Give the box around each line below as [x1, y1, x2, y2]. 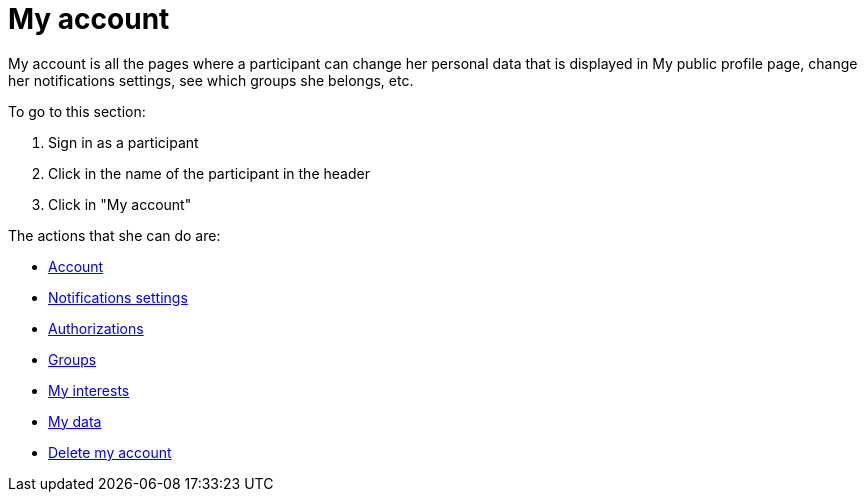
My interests [48, 381, 130, 399]
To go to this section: [8, 102, 146, 120]
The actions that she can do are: [8, 226, 221, 244]
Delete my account [48, 443, 172, 461]
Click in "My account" [48, 195, 192, 213]
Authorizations [48, 319, 144, 337]
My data [48, 412, 102, 430]
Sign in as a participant [48, 133, 199, 151]
